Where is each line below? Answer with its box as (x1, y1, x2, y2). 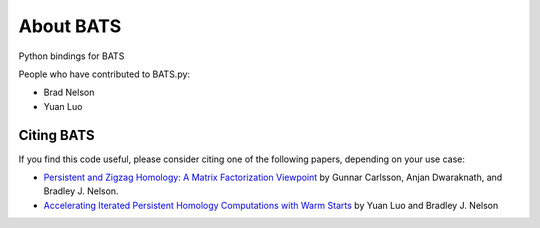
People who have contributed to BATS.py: (18, 68, 190, 80)
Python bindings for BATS (18, 50, 125, 62)
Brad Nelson (43, 86, 95, 99)
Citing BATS (18, 126, 95, 144)
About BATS (18, 15, 122, 37)
